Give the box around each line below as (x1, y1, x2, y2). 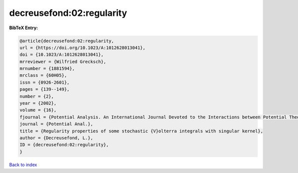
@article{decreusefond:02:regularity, (19, 38, 114, 44)
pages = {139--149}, (19, 87, 70, 92)
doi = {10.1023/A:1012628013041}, (19, 52, 104, 58)
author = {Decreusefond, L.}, (19, 135, 93, 141)
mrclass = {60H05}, (19, 72, 67, 78)
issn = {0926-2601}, (19, 79, 70, 85)
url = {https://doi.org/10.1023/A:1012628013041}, (19, 45, 146, 51)
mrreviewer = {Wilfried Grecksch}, (19, 58, 106, 64)
